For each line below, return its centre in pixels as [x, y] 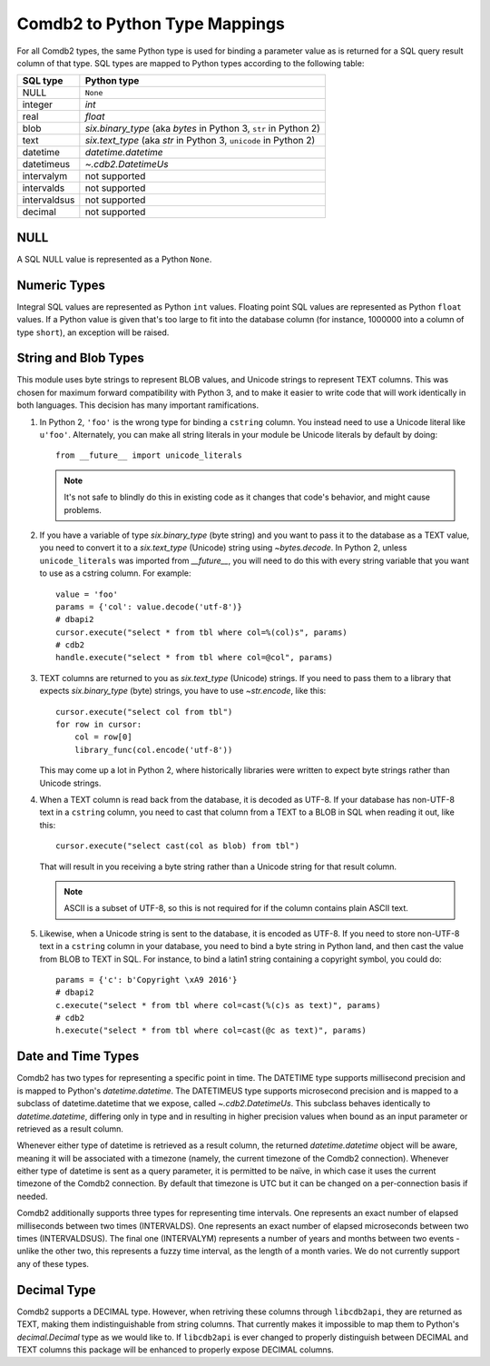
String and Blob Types [81, 358]
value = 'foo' [87, 594]
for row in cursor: [99, 725]
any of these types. [53, 1263]
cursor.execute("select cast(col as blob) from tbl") [177, 846]
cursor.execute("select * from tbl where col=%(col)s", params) [202, 632]
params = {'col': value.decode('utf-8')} [149, 607]
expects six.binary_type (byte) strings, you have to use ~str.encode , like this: [183, 691]
